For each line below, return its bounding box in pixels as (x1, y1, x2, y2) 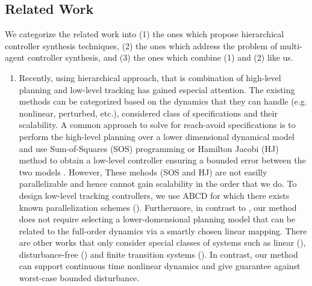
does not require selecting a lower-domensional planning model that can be (19, 213, 296, 225)
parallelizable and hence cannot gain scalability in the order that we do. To (19, 177, 297, 190)
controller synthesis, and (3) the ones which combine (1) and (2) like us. (27, 51, 293, 64)
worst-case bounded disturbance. (19, 272, 140, 284)
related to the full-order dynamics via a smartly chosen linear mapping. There (19, 224, 307, 237)
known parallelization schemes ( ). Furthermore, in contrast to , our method (19, 201, 297, 213)
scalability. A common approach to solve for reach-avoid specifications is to (19, 118, 296, 131)
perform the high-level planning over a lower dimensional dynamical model (19, 130, 295, 142)
